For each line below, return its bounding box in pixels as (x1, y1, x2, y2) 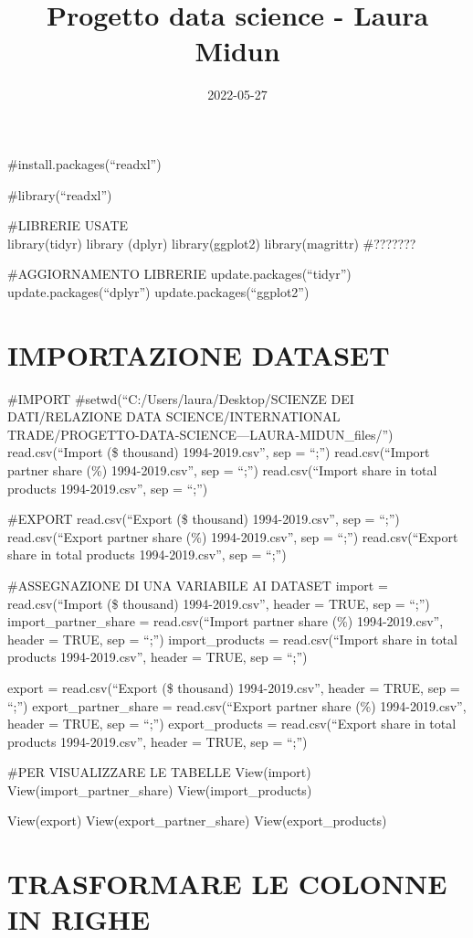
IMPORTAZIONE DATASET (7, 336, 390, 373)
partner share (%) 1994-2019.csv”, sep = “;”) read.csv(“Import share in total (7, 460, 437, 479)
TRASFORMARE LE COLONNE (7, 865, 447, 902)
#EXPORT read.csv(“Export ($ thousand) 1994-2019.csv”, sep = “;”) (7, 509, 400, 528)
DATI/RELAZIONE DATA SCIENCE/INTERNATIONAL (7, 407, 341, 426)
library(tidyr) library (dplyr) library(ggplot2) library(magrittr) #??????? (7, 233, 416, 252)
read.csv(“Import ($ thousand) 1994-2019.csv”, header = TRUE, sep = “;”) (7, 593, 430, 613)
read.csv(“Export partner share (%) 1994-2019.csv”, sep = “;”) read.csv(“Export (7, 527, 458, 546)
